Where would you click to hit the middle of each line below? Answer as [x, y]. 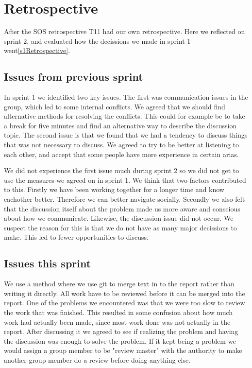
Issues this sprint [48, 263]
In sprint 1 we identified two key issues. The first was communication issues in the [126, 97]
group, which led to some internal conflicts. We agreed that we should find [115, 106]
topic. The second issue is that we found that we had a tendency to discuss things [126, 135]
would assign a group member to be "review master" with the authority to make [123, 350]
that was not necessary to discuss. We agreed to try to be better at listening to [122, 145]
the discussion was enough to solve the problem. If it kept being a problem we [120, 341]
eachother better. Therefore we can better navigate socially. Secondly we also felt [125, 199]
